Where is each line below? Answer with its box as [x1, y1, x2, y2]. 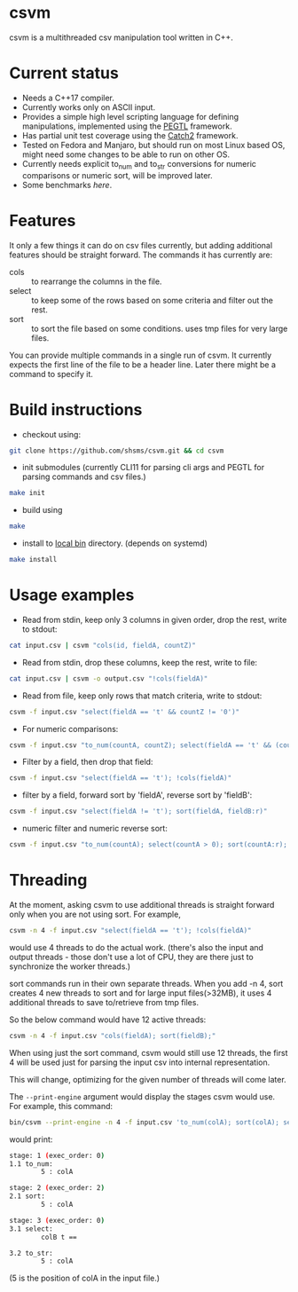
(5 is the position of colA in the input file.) [9, 1272, 161, 1284]
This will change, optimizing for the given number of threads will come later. [9, 1074, 286, 1084]
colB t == [41, 1233, 77, 1241]
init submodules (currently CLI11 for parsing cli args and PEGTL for [21, 462, 264, 473]
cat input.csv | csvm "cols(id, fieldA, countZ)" [9, 641, 197, 650]
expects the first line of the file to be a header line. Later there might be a [9, 358, 277, 370]
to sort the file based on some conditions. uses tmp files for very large [31, 323, 288, 334]
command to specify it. [9, 368, 93, 379]
